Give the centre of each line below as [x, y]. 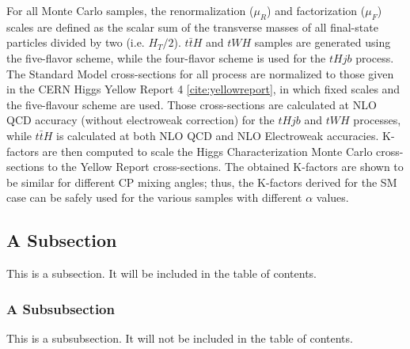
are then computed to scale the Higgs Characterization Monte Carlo [207, 151]
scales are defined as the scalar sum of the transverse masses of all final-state [192, 27]
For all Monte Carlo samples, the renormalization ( [130, 10]
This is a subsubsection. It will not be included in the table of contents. [180, 338]
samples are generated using [323, 42]
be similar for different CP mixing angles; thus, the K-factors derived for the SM [202, 182]
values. [332, 197]
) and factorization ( [316, 10]
